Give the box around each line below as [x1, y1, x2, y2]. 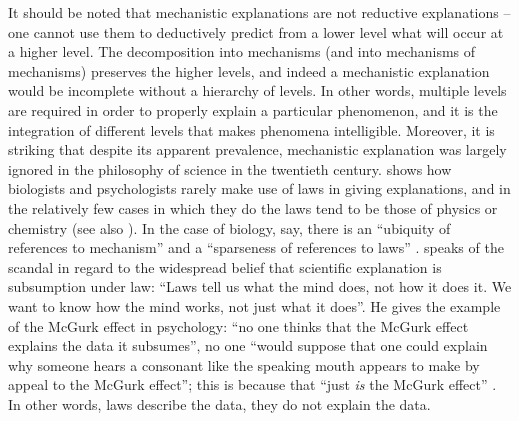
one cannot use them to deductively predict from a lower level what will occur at [8, 21, 504, 42]
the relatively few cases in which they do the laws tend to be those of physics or [8, 197, 498, 218]
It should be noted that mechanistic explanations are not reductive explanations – [8, 2, 511, 22]
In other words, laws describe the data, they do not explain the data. [8, 393, 431, 414]
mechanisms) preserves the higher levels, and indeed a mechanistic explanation [8, 60, 490, 81]
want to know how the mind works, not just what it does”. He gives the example [8, 295, 501, 316]
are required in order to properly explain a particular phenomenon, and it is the [8, 99, 498, 120]
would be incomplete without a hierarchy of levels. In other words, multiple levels [8, 80, 507, 101]
